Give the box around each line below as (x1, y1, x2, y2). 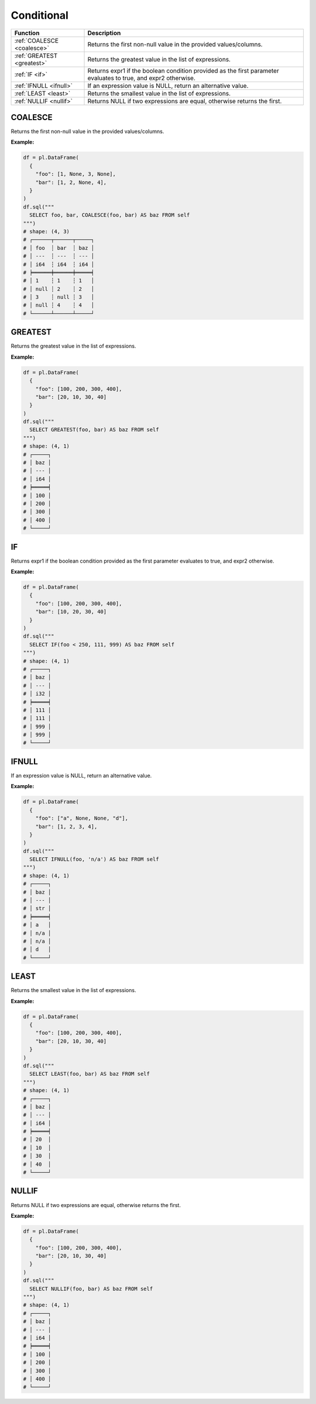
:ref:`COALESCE (14, 36, 59, 45)
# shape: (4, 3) (23, 228, 70, 234)
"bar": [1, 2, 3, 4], (35, 823, 98, 830)
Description (87, 29, 121, 37)
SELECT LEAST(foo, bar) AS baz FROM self (29, 1071, 150, 1078)
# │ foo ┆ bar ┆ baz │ (23, 244, 95, 251)
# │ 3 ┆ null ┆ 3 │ (23, 294, 95, 301)
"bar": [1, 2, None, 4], (35, 179, 107, 186)
